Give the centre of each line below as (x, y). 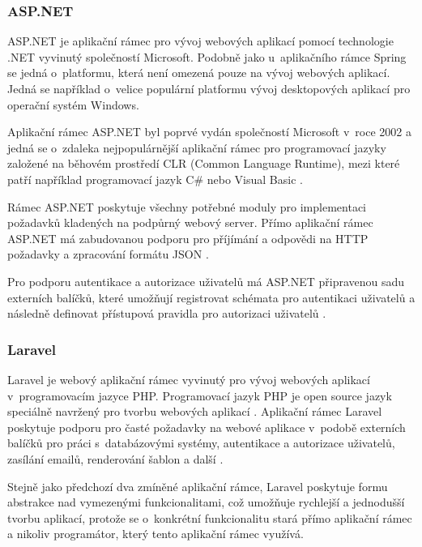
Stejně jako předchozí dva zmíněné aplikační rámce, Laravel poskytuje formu (198, 486)
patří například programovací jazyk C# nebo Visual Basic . (155, 179)
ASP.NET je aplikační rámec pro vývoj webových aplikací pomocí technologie (200, 41)
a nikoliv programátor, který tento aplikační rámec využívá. (156, 534)
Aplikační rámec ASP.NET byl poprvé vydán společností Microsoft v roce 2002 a (209, 132)
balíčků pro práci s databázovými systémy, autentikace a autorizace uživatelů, (201, 443)
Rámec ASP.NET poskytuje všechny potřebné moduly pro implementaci (187, 206)
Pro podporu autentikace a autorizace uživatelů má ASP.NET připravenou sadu (206, 281)
